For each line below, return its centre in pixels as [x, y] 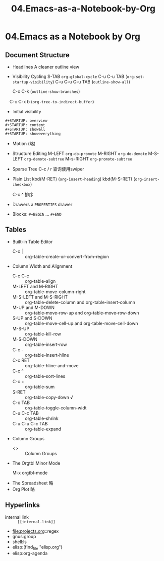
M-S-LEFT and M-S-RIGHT [40, 297]
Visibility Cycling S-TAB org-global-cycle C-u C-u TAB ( [70, 77]
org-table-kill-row [43, 334]
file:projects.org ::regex [35, 531]
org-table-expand [43, 429]
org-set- [136, 77]
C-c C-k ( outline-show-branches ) [46, 91]
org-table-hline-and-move [52, 365]
